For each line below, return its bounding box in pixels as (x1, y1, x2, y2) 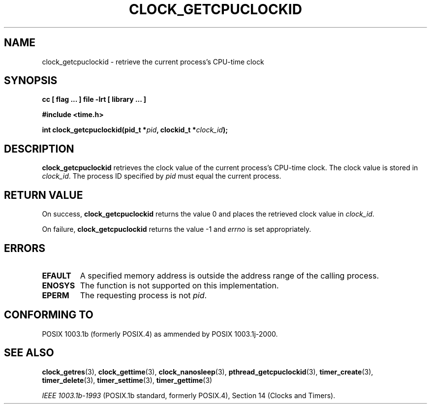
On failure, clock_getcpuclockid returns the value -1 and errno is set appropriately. (42, 225, 311, 234)
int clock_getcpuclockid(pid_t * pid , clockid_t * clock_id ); (42, 126, 228, 134)
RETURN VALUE (4, 188, 83, 201)
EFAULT (42, 270, 71, 281)
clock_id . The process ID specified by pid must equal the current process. (42, 172, 281, 181)
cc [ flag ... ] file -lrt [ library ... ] (42, 95, 147, 104)
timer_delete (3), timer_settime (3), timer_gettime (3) (42, 376, 213, 384)
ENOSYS (42, 280, 75, 290)
